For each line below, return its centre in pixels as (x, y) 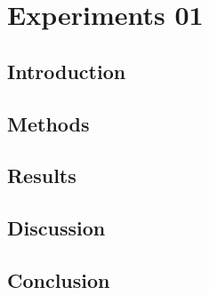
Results (42, 175)
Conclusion (59, 279)
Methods (48, 123)
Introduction (67, 71)
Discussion (56, 228)
